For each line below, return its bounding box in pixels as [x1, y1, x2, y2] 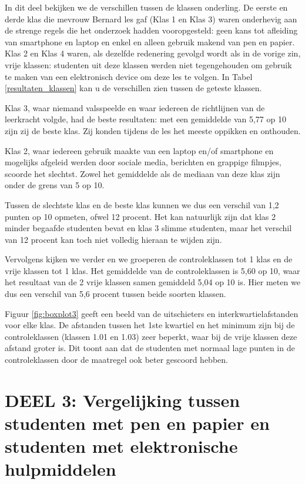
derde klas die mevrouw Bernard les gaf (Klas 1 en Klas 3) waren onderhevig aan [5, 12, 297, 25]
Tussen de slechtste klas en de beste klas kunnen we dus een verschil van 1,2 [5, 198, 279, 211]
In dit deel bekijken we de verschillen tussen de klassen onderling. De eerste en [5, 1, 288, 13]
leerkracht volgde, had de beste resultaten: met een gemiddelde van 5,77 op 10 [5, 113, 286, 125]
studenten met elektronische [5, 434, 238, 458]
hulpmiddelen [5, 457, 116, 481]
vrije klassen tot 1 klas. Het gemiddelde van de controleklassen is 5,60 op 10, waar [5, 264, 300, 276]
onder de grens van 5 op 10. [5, 179, 105, 191]
